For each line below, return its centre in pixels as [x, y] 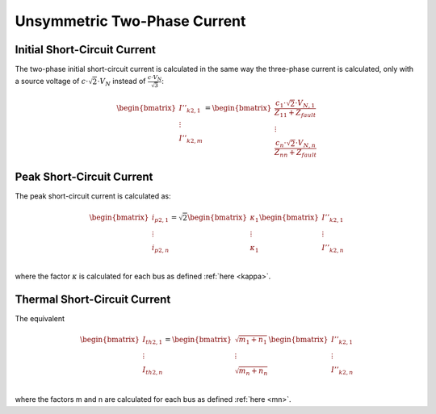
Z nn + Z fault [296, 153]
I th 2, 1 [153, 341]
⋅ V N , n [306, 144]
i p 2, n [160, 249]
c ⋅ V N [155, 78]
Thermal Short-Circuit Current [93, 299]
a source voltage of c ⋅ [52, 82]
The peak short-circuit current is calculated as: [93, 196]
